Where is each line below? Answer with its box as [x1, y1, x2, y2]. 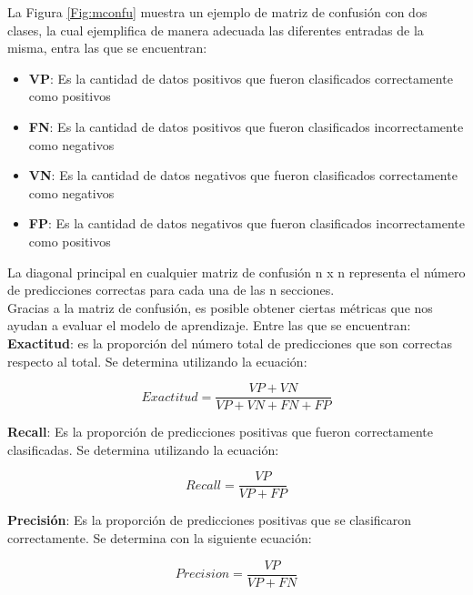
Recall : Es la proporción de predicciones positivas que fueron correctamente [7, 422, 433, 441]
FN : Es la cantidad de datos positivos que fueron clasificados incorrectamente [28, 116, 464, 136]
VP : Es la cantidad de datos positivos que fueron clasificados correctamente [28, 68, 453, 87]
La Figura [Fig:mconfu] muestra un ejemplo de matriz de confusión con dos [7, 3, 428, 21]
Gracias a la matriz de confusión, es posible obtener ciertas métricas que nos [7, 297, 433, 317]
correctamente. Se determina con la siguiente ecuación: [7, 529, 312, 547]
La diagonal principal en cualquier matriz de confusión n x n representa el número [7, 262, 466, 281]
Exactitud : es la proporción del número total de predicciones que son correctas [7, 333, 453, 352]
